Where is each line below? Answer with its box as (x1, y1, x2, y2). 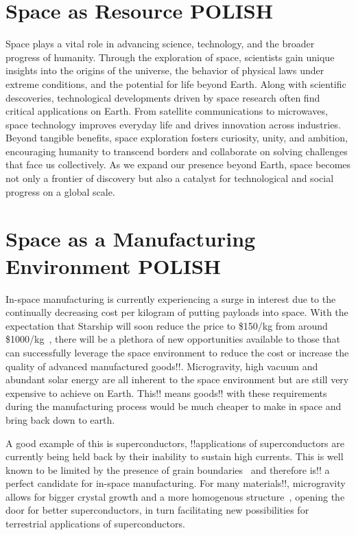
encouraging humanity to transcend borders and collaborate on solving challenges (5, 144, 348, 158)
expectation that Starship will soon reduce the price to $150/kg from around (5, 318, 328, 332)
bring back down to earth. (5, 412, 115, 426)
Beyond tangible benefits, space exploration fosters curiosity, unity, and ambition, (5, 130, 348, 145)
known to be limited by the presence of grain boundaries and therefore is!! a (5, 462, 330, 477)
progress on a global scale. (5, 184, 115, 198)
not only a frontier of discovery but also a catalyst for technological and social (5, 171, 334, 185)
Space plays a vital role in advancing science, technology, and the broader (5, 36, 315, 51)
